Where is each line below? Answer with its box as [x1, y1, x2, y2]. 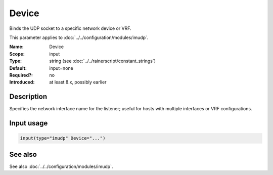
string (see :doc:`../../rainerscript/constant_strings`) [49, 58, 156, 64]
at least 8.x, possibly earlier [49, 79, 107, 85]
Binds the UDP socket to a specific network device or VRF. [9, 25, 131, 31]
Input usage [9, 119, 48, 127]
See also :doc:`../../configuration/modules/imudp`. [9, 163, 113, 169]
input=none [49, 65, 73, 71]
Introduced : [9, 79, 35, 85]
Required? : [9, 72, 33, 78]
